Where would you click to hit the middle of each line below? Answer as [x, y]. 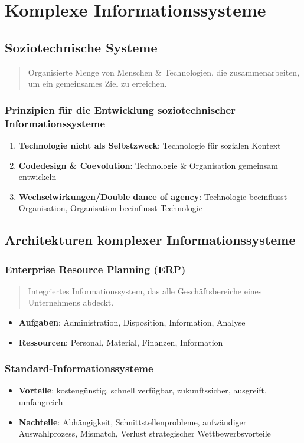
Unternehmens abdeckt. [71, 302]
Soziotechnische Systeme [81, 47]
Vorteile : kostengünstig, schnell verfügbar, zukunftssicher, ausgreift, [143, 390]
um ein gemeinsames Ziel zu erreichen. [97, 83]
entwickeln [37, 177]
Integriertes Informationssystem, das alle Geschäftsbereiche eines [145, 291]
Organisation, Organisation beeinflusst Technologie [110, 208]
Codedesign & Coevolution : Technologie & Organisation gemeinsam [148, 165]
